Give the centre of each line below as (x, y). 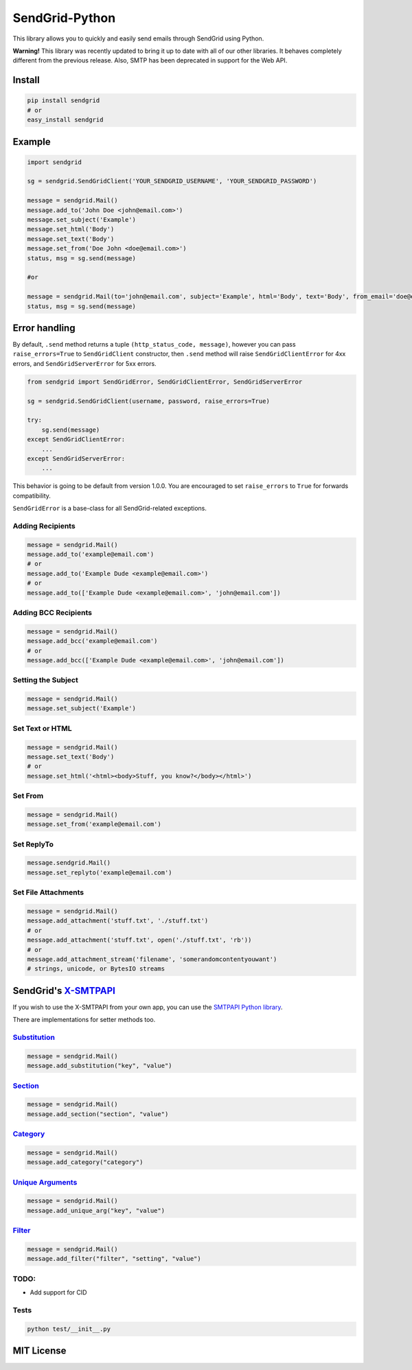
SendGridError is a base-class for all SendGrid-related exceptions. (110, 509)
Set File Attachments (48, 892)
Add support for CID (58, 1292)
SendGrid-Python (64, 18)
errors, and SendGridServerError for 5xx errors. (85, 363)
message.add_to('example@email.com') (91, 555)
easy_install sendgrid (65, 120)
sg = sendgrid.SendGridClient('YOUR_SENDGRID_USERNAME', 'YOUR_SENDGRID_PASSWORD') (172, 181)
